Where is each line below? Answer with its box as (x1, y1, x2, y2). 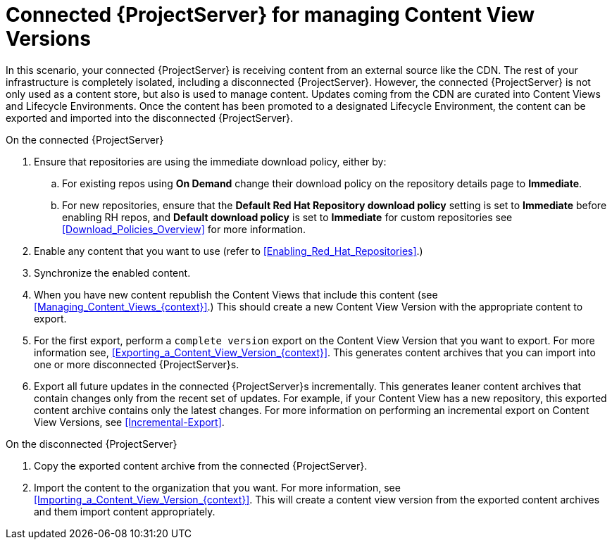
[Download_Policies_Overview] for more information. (62, 223, 306, 235)
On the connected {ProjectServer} (6, 133, 164, 146)
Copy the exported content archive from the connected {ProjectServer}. (34, 459, 368, 472)
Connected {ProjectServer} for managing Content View (6, 3, 535, 27)
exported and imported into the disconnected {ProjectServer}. (6, 111, 294, 124)
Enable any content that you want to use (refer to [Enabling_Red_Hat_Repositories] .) (34, 244, 423, 257)
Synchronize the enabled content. (34, 266, 191, 279)
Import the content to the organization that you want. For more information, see (34, 481, 401, 494)
